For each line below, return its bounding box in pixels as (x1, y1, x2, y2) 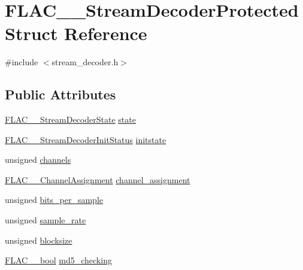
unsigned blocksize (5, 233, 72, 246)
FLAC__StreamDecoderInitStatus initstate (5, 133, 166, 145)
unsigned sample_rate (5, 214, 86, 226)
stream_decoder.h (51, 56, 119, 68)
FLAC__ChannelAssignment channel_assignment (5, 173, 190, 186)
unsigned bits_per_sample (5, 193, 104, 206)
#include (5, 56, 38, 68)
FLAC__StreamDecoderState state (5, 113, 136, 126)
